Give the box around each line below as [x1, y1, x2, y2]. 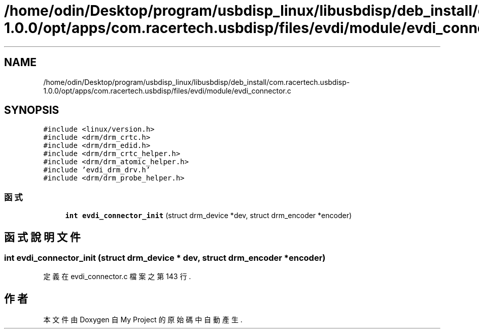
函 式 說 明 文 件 [4, 230, 81, 244]
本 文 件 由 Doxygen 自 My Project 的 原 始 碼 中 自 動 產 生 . [43, 315, 243, 324]
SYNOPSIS [4, 104, 59, 117]
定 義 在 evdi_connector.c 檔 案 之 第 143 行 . [43, 272, 191, 281]
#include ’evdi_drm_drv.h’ [43, 166, 151, 174]
